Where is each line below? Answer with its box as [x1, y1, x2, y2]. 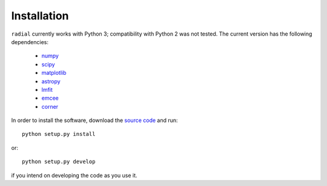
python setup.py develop [22, 158, 96, 165]
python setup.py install [22, 130, 96, 138]
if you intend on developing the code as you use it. [11, 172, 137, 179]
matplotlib [41, 69, 67, 77]
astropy [41, 77, 61, 85]
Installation [11, 9, 69, 22]
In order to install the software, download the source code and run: [11, 117, 178, 124]
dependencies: [11, 38, 48, 45]
